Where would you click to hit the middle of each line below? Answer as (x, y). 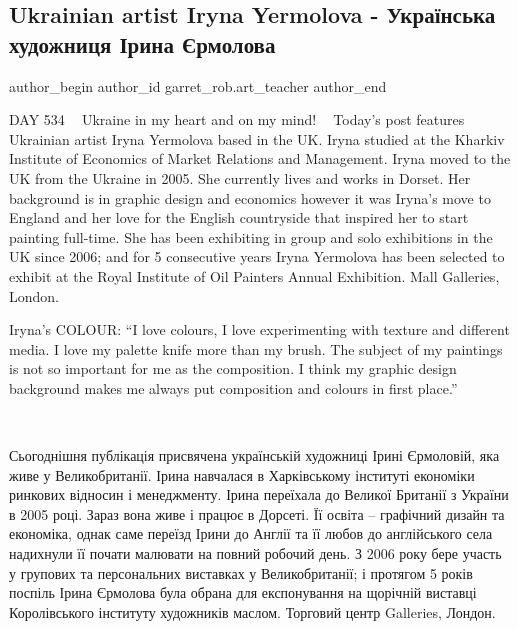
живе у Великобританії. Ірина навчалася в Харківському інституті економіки (242, 474)
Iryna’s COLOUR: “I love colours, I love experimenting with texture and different (259, 329)
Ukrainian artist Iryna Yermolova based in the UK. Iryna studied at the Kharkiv (257, 138)
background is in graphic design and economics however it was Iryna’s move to (250, 197)
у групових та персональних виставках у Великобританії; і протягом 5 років (241, 572)
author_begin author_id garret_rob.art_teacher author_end (198, 85)
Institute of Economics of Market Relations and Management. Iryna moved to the (260, 158)
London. (34, 295)
